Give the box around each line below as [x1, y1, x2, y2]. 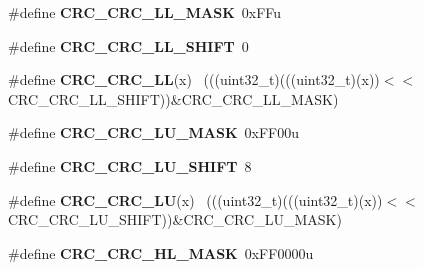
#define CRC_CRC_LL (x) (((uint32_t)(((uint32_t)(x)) [8, 69, 380, 90]
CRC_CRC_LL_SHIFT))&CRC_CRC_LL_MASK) [8, 88, 339, 109]
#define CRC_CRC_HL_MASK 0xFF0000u [8, 242, 314, 263]
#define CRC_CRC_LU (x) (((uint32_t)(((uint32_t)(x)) [8, 189, 383, 210]
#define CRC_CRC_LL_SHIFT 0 [8, 35, 249, 56]
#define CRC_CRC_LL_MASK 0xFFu [8, 2, 282, 22]
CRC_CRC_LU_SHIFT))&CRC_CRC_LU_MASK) [8, 209, 342, 230]
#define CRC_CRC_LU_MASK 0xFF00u [8, 122, 299, 143]
